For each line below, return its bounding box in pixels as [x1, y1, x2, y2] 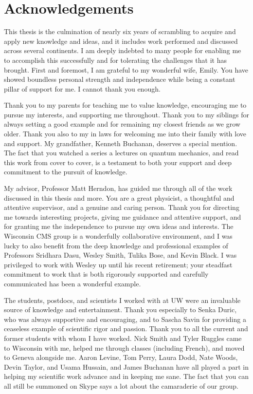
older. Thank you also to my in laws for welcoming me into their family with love [4, 129, 247, 139]
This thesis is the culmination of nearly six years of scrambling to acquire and [4, 26, 236, 37]
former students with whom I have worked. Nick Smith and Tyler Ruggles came [4, 333, 242, 343]
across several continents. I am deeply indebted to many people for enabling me [4, 45, 241, 56]
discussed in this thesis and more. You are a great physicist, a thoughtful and [4, 192, 235, 203]
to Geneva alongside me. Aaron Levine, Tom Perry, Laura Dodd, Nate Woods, [4, 352, 238, 362]
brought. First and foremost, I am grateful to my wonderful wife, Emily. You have [4, 64, 249, 75]
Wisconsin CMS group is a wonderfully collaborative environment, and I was [4, 231, 233, 241]
